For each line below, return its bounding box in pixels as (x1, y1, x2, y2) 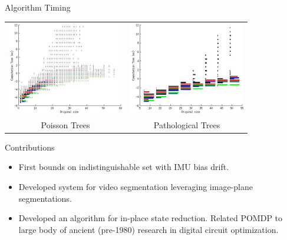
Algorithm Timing (5, 1, 71, 13)
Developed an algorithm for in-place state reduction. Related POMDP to (18, 212, 283, 224)
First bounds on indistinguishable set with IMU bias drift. (18, 161, 229, 173)
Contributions (5, 141, 55, 153)
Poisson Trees (41, 118, 90, 131)
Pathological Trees (153, 118, 220, 131)
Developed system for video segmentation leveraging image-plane (18, 181, 253, 193)
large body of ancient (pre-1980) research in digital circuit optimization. (18, 223, 279, 235)
